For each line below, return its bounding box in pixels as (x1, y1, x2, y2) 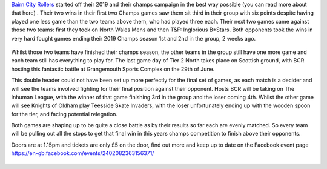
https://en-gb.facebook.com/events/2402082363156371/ (11, 150, 154, 157)
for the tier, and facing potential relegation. (11, 110, 118, 118)
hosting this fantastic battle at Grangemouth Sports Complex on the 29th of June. (11, 65, 215, 73)
